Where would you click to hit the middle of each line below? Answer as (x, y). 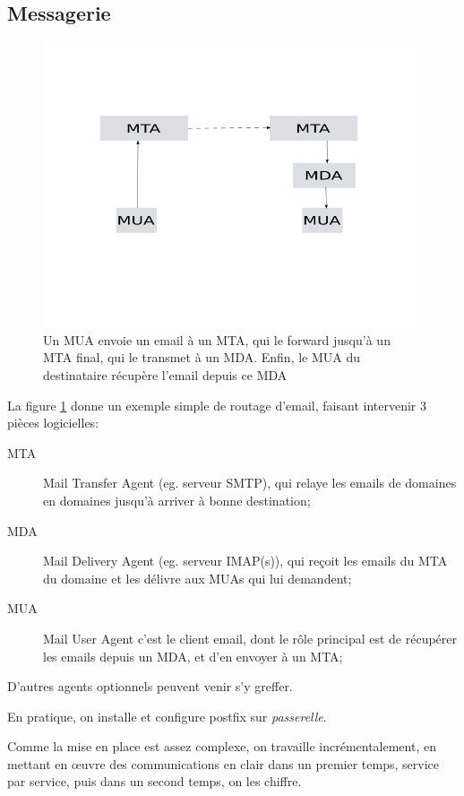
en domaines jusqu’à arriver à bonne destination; (177, 500)
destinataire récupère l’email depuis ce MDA (165, 374)
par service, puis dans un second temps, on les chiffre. (155, 781)
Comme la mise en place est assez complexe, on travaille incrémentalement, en (222, 746)
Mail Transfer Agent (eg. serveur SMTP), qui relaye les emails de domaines (250, 483)
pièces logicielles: (53, 423)
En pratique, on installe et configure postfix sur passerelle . (167, 716)
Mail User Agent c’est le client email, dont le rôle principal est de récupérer (250, 638)
